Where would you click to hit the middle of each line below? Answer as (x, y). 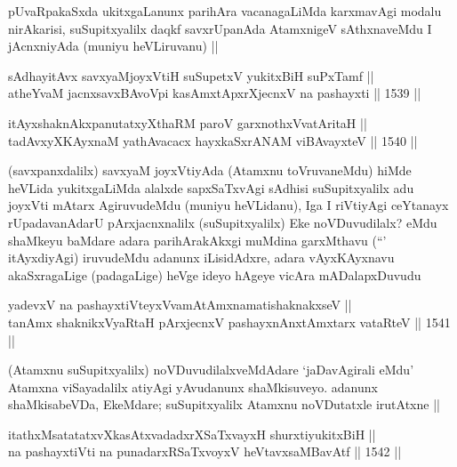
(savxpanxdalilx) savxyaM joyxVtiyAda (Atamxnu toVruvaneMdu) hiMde (210, 170)
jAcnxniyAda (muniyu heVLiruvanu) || (113, 46)
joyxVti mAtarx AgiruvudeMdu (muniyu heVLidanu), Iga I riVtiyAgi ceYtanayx (228, 205)
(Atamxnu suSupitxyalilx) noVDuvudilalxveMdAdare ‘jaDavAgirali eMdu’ (211, 370)
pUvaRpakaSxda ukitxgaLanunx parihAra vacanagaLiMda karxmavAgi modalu (225, 11)
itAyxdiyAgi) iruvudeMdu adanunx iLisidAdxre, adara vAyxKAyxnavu (201, 258)
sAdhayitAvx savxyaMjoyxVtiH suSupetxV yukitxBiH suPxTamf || (191, 75)
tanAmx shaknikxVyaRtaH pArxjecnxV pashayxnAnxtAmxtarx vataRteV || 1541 (229, 322)
